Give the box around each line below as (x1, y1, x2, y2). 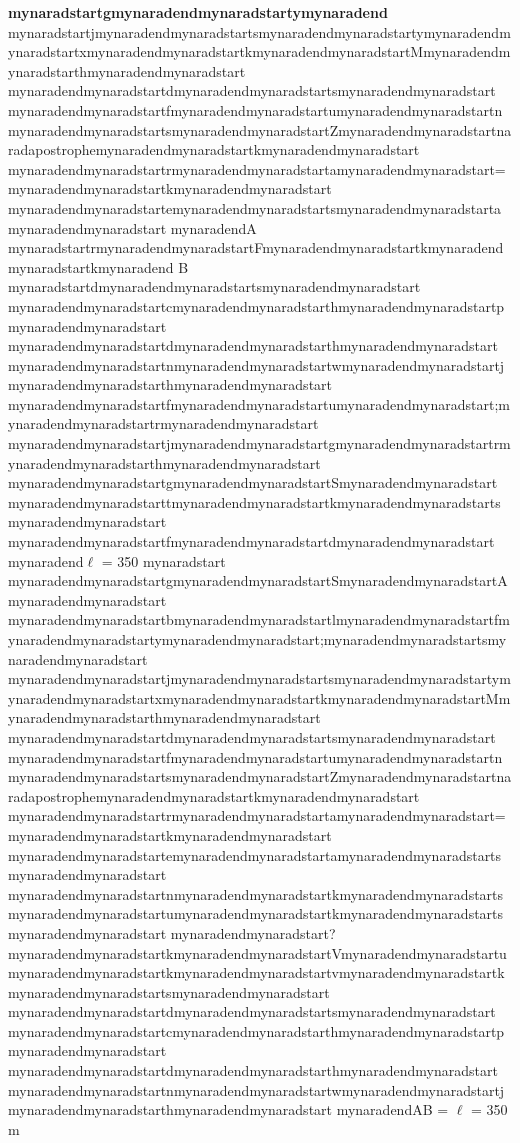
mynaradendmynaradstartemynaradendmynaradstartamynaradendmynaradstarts (8, 844, 502, 865)
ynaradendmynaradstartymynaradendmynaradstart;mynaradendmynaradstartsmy (8, 629, 507, 649)
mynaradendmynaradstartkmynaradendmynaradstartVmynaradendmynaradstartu (8, 942, 507, 963)
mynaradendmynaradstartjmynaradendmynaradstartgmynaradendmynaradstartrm (8, 433, 511, 454)
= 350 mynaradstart (101, 550, 226, 571)
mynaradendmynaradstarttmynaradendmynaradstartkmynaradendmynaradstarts (8, 491, 501, 512)
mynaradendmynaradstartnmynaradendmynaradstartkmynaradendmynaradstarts (8, 883, 504, 904)
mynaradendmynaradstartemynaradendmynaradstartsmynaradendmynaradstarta (8, 197, 502, 218)
